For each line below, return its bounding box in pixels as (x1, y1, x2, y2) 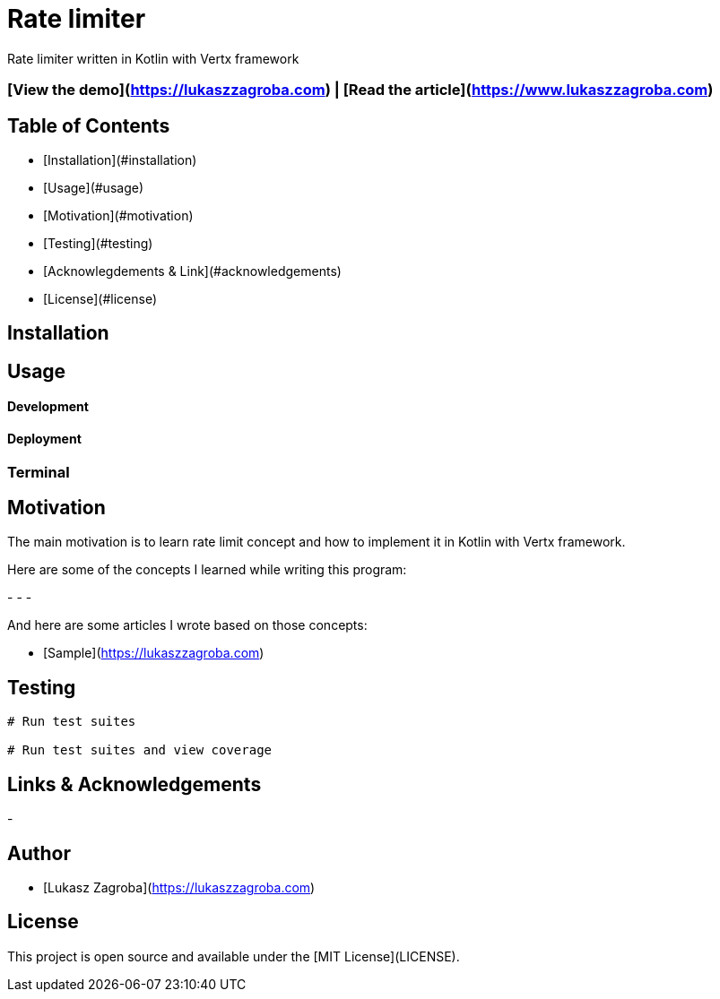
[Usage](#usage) (43, 179, 143, 195)
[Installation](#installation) (43, 151, 197, 168)
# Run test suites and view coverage (7, 743, 273, 758)
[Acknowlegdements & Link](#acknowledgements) (43, 263, 342, 279)
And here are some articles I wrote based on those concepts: (7, 617, 368, 633)
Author (7, 841, 71, 865)
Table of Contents (7, 114, 170, 137)
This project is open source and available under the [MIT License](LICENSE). (7, 948, 460, 964)
